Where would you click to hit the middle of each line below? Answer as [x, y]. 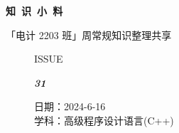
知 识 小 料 [34, 11]
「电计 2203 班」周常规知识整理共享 [89, 34]
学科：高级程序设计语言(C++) [104, 120]
